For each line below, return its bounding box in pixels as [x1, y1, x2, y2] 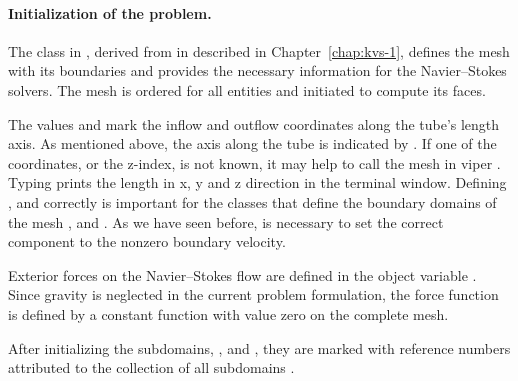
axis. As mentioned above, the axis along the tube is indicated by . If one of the [8, 133, 497, 154]
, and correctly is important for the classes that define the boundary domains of [8, 191, 497, 212]
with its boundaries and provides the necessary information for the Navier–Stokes [8, 60, 507, 81]
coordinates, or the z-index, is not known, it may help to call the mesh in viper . [8, 152, 501, 173]
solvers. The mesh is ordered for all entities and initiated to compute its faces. [8, 79, 486, 100]
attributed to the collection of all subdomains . [8, 357, 295, 378]
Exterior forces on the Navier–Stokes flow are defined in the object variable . [8, 264, 477, 285]
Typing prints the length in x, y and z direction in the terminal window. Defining [8, 172, 507, 193]
